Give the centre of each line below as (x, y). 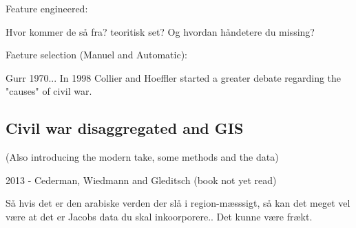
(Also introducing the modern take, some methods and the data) (142, 157)
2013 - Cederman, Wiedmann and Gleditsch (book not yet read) (141, 180)
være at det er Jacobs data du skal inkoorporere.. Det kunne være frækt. (159, 216)
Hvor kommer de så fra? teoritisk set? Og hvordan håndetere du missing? (160, 31)
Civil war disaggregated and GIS (125, 128)
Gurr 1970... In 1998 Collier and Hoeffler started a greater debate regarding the (174, 77)
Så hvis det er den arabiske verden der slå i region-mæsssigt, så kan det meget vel (178, 203)
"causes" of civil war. (49, 91)
